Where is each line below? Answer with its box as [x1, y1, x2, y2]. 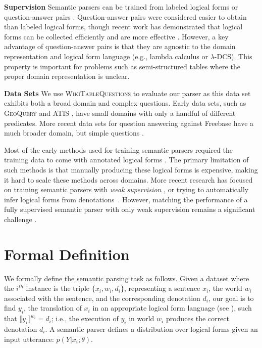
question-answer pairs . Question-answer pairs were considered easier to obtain [4, 11, 247, 22]
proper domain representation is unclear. [4, 71, 130, 81]
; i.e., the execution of [51, 313, 119, 324]
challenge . [4, 213, 37, 224]
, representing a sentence [124, 283, 200, 293]
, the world [208, 283, 242, 293]
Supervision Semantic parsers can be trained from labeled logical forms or [4, 2, 238, 12]
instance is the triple [26, 283, 90, 293]
